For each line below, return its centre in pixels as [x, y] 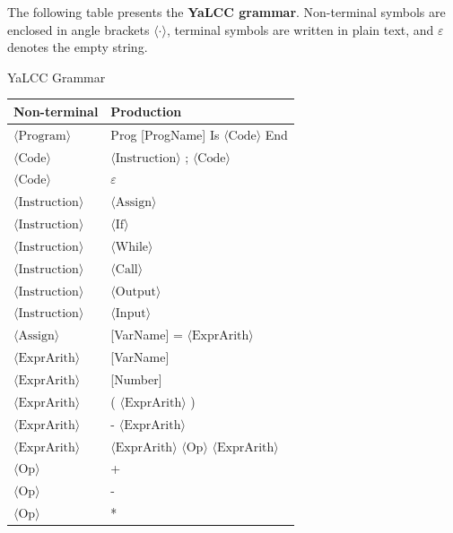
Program [42, 136]
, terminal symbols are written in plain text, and [300, 29]
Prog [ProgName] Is [165, 134]
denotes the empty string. [78, 47]
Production [146, 111]
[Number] [136, 379]
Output [135, 292]
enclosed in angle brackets [78, 29]
